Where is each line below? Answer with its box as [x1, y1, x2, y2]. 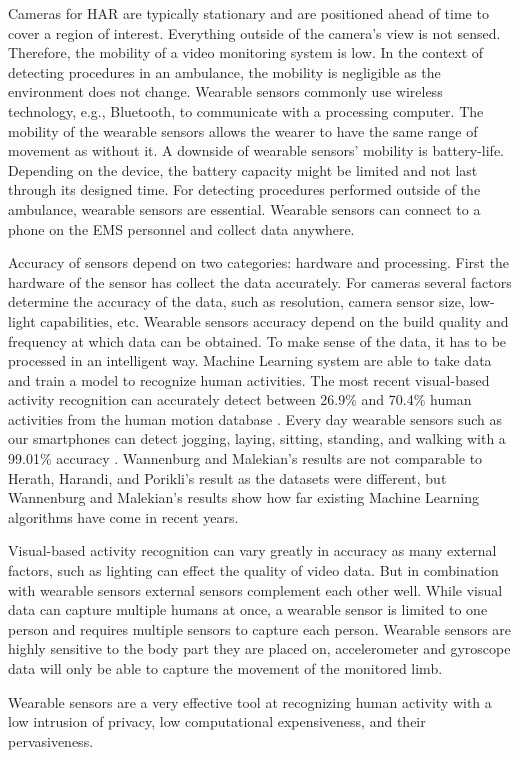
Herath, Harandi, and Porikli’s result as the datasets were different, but [8, 467, 447, 488]
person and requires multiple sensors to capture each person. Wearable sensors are [8, 618, 512, 639]
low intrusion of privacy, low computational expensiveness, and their [8, 711, 426, 732]
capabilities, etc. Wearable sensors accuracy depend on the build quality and [40, 310, 509, 331]
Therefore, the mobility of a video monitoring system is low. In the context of [8, 42, 484, 63]
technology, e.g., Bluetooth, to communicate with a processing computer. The [8, 100, 484, 121]
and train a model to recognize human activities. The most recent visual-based [8, 369, 490, 390]
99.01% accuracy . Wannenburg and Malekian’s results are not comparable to [8, 448, 483, 469]
